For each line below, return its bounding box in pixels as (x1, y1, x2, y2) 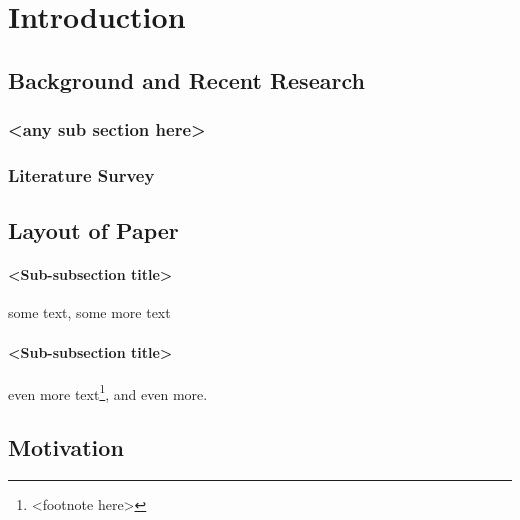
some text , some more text (8, 302, 171, 323)
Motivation (8, 432, 124, 463)
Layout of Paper (8, 215, 179, 246)
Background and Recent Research (8, 64, 365, 95)
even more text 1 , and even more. (8, 380, 208, 404)
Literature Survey (8, 162, 155, 187)
